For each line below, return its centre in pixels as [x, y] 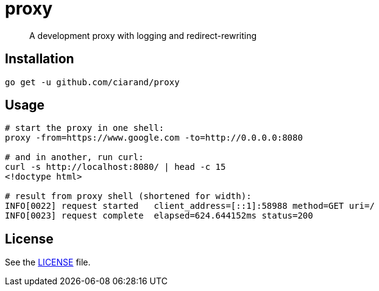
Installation [40, 59]
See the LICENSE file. [48, 262]
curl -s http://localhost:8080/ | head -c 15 [115, 167]
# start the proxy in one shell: [85, 128]
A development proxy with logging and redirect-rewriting [143, 35]
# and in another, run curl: [74, 157]
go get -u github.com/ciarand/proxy [92, 82]
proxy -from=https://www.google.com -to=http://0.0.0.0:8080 [154, 138]
